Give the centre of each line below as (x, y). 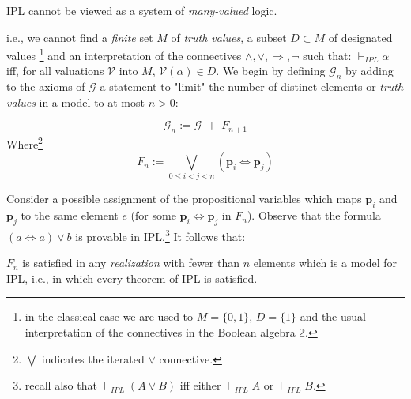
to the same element (70, 215)
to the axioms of (46, 87)
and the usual (333, 316)
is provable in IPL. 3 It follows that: (160, 235)
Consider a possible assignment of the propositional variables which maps (184, 199)
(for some (153, 215)
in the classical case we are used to (109, 316)
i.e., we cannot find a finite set (80, 37)
